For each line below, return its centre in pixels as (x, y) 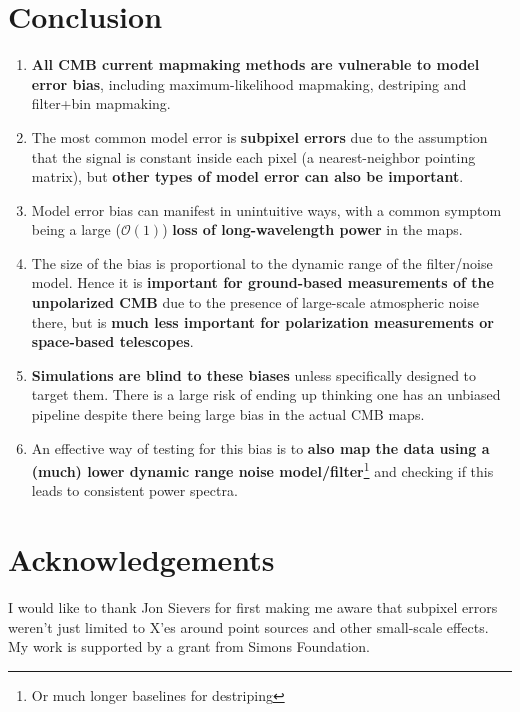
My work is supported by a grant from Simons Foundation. (189, 646)
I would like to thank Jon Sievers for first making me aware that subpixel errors (253, 607)
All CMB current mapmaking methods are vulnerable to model (255, 64)
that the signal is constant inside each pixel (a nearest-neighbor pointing (253, 156)
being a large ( (76, 229)
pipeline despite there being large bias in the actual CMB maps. (228, 414)
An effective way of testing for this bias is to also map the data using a (260, 447)
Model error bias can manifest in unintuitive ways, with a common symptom (266, 209)
